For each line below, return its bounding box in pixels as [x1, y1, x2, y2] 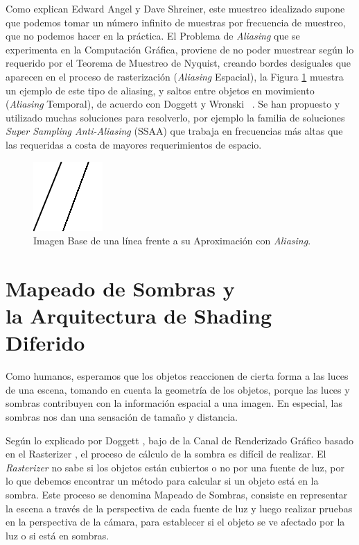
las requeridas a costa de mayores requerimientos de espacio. [6, 137, 262, 151]
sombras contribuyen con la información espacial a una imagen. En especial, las [6, 396, 343, 410]
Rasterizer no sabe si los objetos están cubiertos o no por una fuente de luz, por [6, 460, 344, 474]
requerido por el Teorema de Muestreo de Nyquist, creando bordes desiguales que [6, 56, 351, 70]
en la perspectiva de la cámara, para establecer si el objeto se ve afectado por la [6, 514, 345, 529]
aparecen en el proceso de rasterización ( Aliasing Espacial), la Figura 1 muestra [6, 69, 344, 83]
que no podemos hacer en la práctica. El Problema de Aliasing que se [6, 28, 300, 43]
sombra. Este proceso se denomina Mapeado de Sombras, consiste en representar [6, 487, 348, 501]
